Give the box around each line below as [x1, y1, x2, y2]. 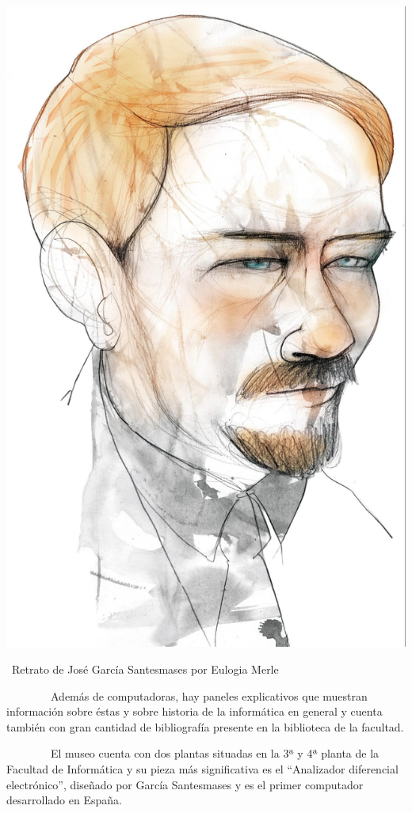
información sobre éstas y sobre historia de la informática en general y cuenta [6, 703, 383, 720]
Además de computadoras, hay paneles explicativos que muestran [50, 687, 368, 704]
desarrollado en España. [6, 792, 122, 808]
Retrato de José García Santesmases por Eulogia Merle [11, 661, 279, 677]
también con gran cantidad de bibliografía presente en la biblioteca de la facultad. [6, 718, 404, 735]
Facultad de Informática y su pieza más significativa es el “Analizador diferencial [6, 760, 399, 777]
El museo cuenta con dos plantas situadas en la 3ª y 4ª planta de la [50, 745, 380, 762]
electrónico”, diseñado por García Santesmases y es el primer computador [6, 776, 364, 792]
